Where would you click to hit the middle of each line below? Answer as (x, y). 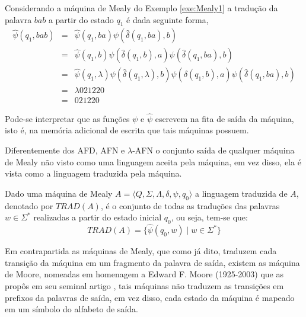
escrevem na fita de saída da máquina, (224, 118)
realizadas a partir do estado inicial (98, 217)
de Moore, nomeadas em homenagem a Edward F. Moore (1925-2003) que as (144, 274)
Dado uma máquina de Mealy (59, 193)
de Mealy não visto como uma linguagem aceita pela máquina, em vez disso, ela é (153, 161)
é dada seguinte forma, (168, 19)
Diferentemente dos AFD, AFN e (65, 150)
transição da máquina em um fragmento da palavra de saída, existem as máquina (152, 262)
